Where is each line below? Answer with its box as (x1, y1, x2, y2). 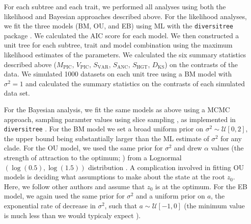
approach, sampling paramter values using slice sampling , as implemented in (4, 114, 236, 124)
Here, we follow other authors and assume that (4, 181, 145, 191)
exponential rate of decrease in (4, 200, 96, 210)
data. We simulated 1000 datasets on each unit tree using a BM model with (4, 69, 232, 79)
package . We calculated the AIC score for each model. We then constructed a (4, 30, 239, 40)
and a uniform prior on (136, 191, 205, 201)
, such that (105, 200, 137, 210)
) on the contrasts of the (165, 59, 238, 69)
